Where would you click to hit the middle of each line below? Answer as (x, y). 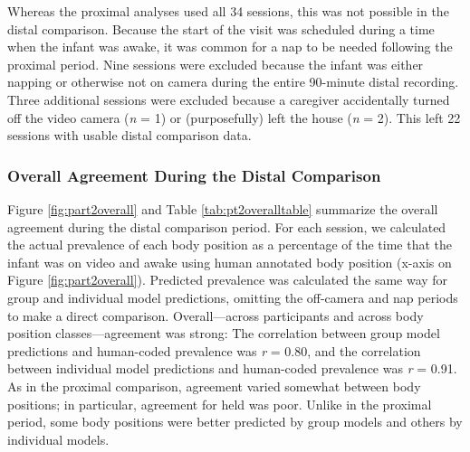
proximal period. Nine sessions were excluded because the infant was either (216, 64)
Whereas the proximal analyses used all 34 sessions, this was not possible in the (228, 11)
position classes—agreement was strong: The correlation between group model (224, 333)
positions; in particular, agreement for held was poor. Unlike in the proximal (220, 404)
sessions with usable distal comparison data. (129, 135)
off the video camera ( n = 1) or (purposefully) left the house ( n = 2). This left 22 (234, 117)
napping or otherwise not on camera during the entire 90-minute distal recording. (233, 82)
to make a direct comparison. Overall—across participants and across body (216, 315)
